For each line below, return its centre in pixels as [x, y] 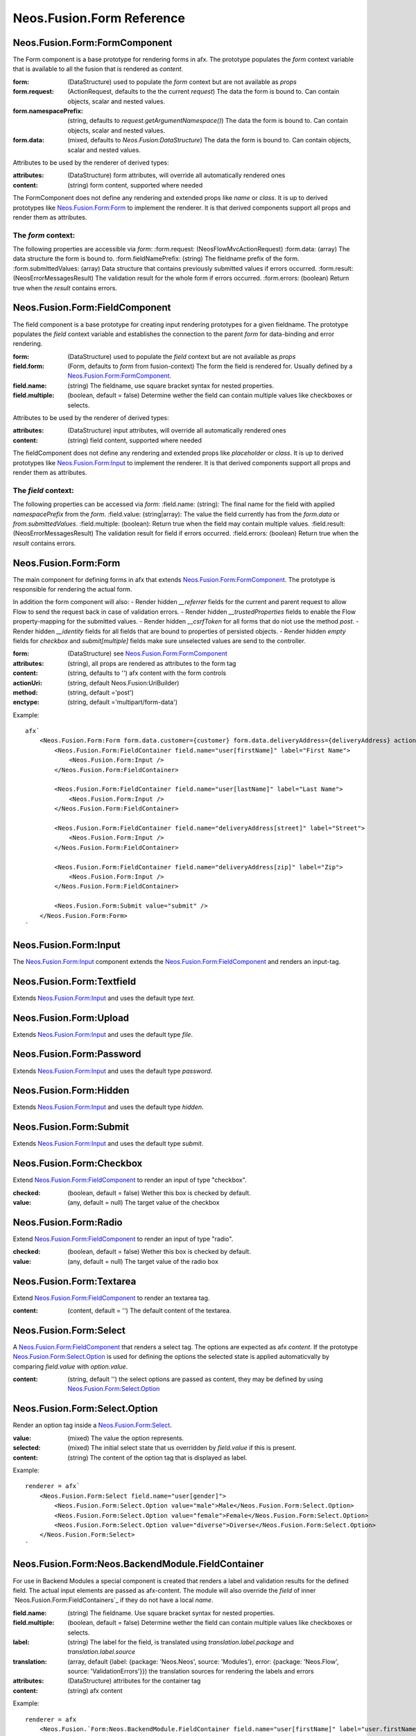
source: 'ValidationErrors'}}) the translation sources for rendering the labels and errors [191, 1671]
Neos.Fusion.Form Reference [99, 18]
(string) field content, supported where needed [135, 440]
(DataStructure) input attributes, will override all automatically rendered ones [177, 431]
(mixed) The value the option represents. [125, 1438]
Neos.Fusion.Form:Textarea [75, 1281]
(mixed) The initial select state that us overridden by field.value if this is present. [182, 1448]
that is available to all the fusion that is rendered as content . [98, 69]
